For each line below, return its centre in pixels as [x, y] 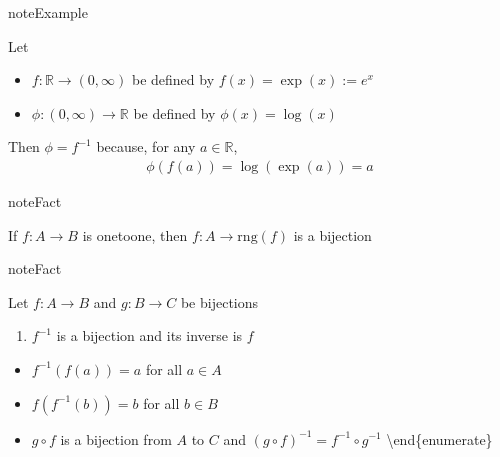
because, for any [146, 146]
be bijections [219, 301]
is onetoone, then [135, 234]
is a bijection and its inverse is [149, 335]
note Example [48, 12]
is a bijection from [116, 438]
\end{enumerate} [439, 438]
